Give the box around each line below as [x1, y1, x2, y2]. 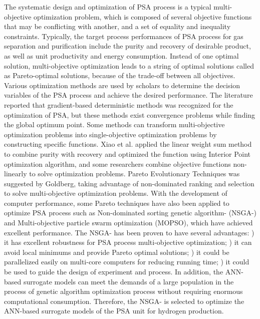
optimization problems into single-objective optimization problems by [4, 129, 217, 139]
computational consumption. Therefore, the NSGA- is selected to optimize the [4, 295, 244, 306]
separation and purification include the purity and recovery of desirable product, [4, 41, 251, 51]
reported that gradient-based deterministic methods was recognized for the [4, 99, 233, 110]
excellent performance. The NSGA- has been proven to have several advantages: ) [4, 227, 254, 237]
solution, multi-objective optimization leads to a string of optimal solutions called [4, 60, 254, 71]
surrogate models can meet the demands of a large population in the [23, 276, 234, 286]
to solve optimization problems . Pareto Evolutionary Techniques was [29, 168, 240, 179]
